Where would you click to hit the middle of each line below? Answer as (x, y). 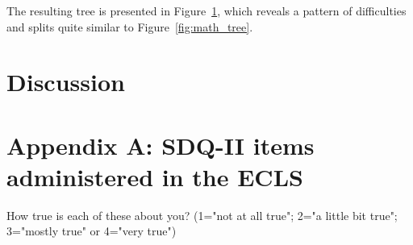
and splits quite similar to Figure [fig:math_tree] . (130, 26)
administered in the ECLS (155, 176)
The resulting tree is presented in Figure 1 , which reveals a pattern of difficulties (206, 10)
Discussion (66, 82)
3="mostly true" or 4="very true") (92, 231)
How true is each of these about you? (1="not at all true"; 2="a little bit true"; (202, 215)
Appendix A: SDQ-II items (161, 145)
